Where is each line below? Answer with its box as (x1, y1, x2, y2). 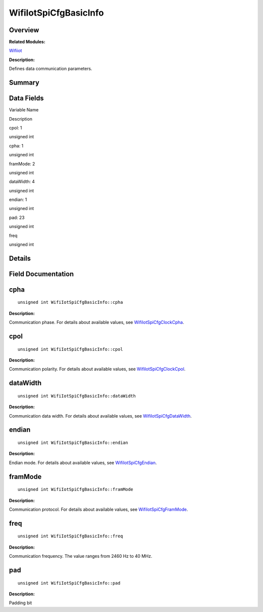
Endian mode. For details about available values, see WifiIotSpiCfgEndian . (9, 460, 157, 465)
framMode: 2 (9, 161, 35, 167)
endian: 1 (9, 197, 27, 203)
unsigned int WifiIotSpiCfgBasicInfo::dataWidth (18, 393, 136, 399)
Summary (9, 79, 39, 87)
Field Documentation (9, 270, 74, 278)
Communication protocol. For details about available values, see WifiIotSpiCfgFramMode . (9, 506, 188, 512)
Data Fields (9, 94, 44, 103)
